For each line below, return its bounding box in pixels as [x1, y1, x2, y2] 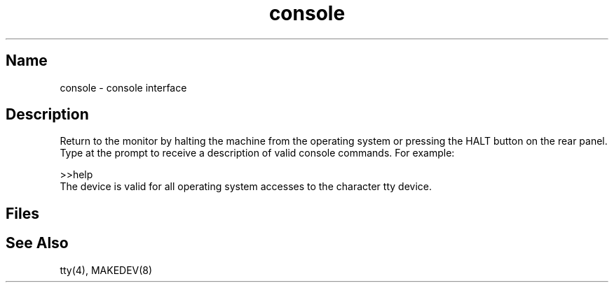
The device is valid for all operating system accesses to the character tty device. [60, 180, 432, 193]
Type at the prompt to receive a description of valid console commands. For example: [60, 147, 455, 159]
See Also [6, 234, 69, 252]
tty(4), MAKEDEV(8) [60, 264, 153, 276]
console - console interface [60, 81, 187, 94]
